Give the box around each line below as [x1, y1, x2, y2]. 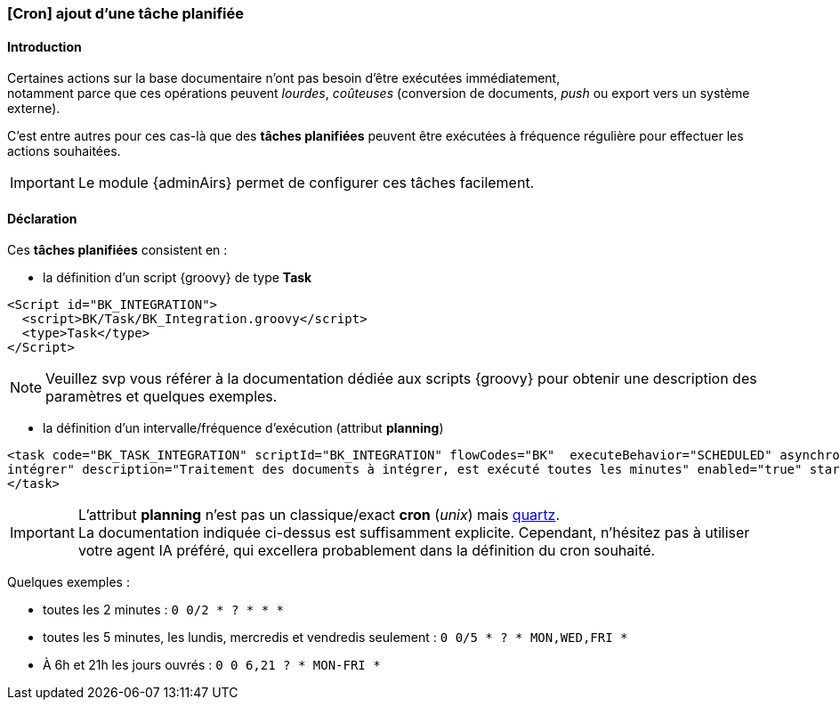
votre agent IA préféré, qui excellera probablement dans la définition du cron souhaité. [77, 541, 656, 560]
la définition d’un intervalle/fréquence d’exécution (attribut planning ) [43, 420, 444, 436]
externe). [7, 101, 61, 117]
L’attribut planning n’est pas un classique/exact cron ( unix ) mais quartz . [77, 506, 561, 524]
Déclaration [7, 210, 77, 226]
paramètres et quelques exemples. [45, 387, 278, 406]
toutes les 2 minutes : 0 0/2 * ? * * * [43, 602, 284, 618]
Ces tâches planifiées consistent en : [7, 242, 228, 258]
